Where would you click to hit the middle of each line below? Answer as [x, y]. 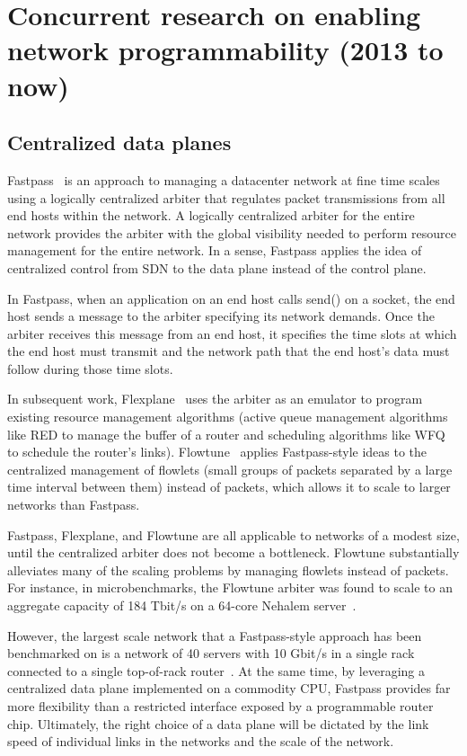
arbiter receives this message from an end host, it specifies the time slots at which [232, 333]
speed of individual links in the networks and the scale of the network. [201, 741]
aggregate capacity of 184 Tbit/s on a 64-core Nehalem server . [182, 605]
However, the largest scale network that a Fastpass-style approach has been [215, 635]
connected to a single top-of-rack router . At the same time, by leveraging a [216, 670]
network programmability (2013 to [225, 50]
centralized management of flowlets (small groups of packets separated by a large [230, 469]
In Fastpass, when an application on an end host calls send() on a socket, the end [231, 298]
